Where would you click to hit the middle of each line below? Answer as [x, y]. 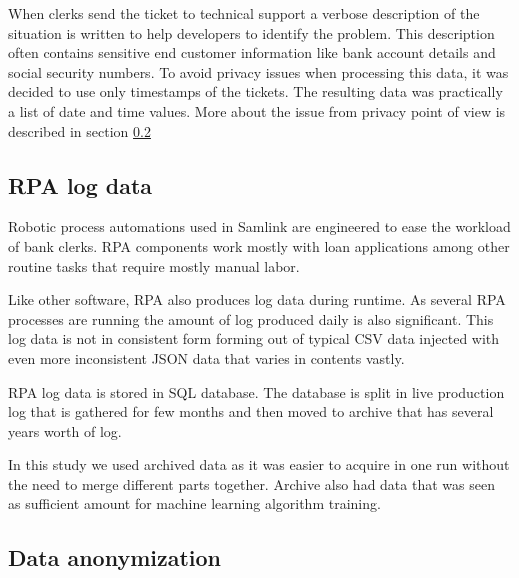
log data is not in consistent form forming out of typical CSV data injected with [254, 338]
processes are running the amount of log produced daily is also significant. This [251, 318]
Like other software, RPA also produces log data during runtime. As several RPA [257, 299]
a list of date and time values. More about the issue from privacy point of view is [257, 110]
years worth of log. [65, 430]
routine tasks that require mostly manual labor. [154, 265]
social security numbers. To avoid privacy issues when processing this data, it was [258, 71]
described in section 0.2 [79, 130]
